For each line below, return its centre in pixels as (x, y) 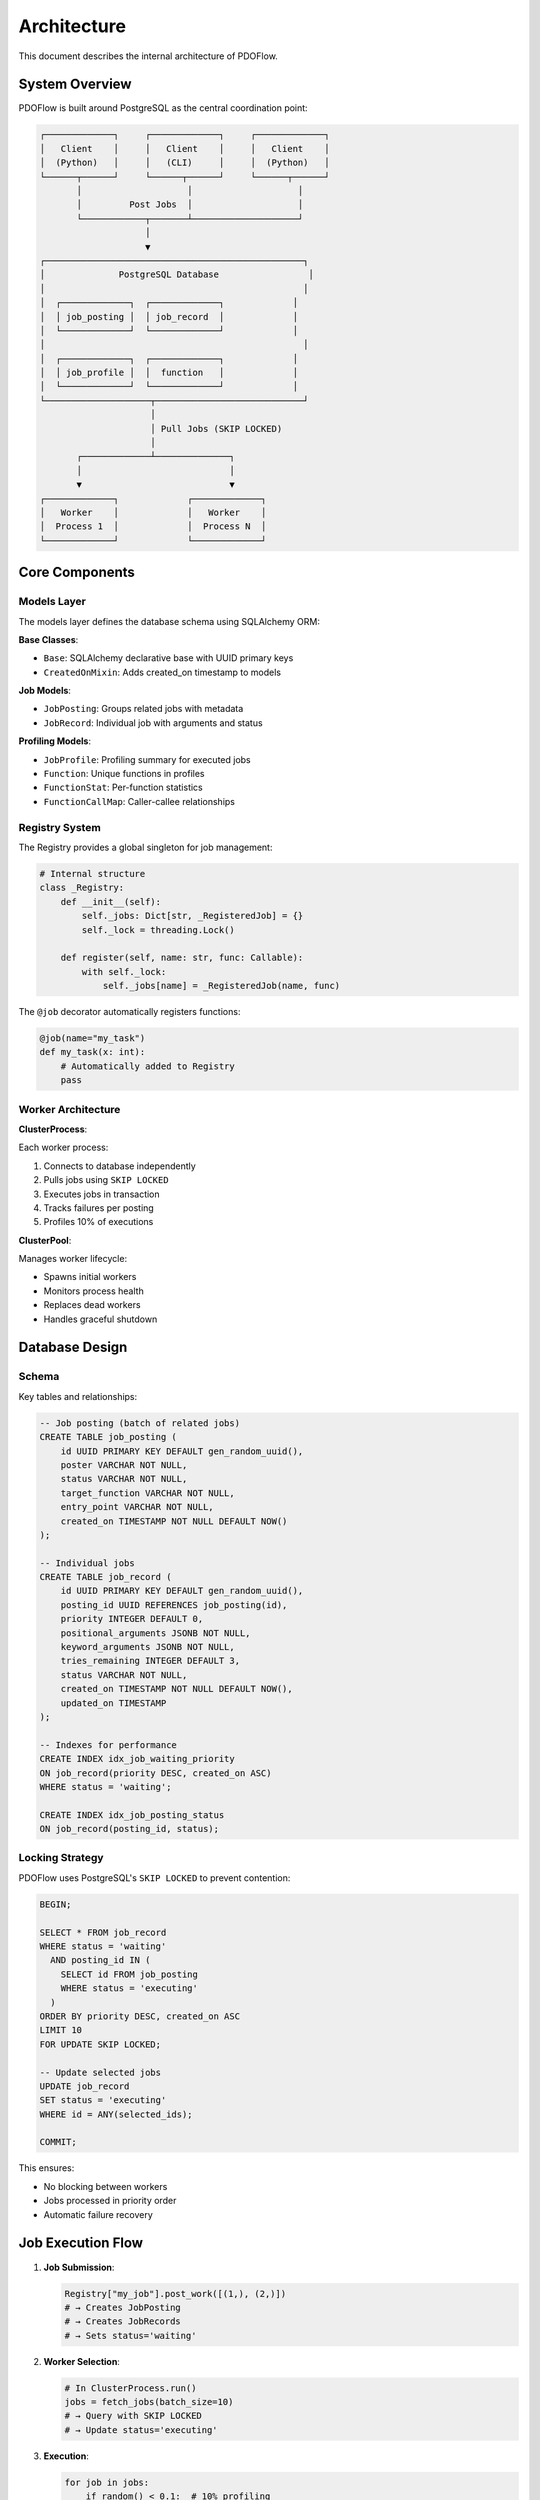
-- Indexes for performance (108, 1744)
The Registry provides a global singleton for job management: (145, 847)
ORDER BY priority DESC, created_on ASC (139, 2016)
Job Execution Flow (81, 2243)
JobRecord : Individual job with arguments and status (153, 722)
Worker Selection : (81, 2361)
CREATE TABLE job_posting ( (108, 1437)
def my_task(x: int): (92, 1052)
